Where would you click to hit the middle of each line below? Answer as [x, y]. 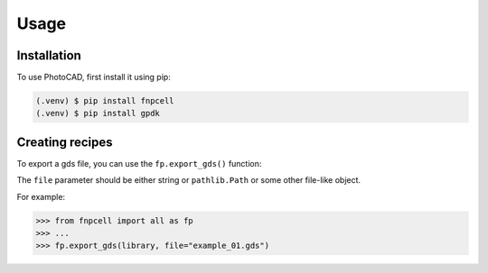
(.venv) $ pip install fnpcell [105, 101]
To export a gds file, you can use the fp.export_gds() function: [139, 163]
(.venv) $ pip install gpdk [98, 114]
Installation [49, 55]
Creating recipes [65, 142]
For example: [41, 196]
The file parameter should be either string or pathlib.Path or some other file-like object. [189, 180]
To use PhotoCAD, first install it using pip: [94, 77]
